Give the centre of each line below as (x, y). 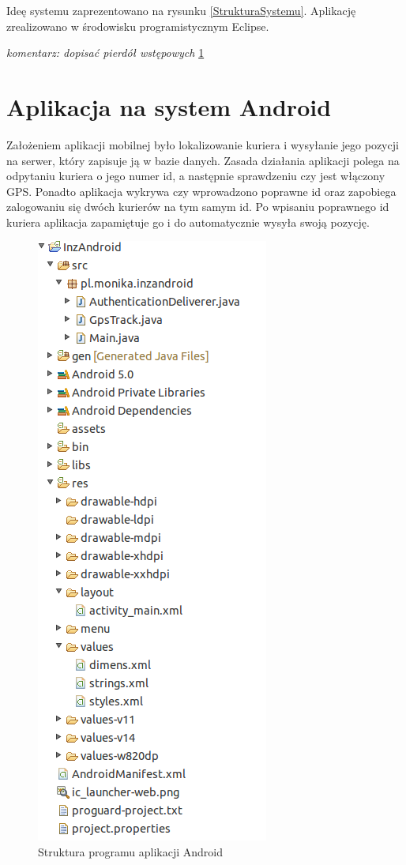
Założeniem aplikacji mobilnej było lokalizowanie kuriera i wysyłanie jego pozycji (203, 144)
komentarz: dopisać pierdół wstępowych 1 (105, 53)
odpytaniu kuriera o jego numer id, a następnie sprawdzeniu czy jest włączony (196, 176)
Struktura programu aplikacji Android (130, 852)
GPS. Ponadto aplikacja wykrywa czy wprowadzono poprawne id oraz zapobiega (201, 191)
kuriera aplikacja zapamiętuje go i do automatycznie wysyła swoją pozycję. (188, 222)
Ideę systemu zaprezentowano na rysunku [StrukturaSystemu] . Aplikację (181, 10)
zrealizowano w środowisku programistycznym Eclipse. (138, 26)
